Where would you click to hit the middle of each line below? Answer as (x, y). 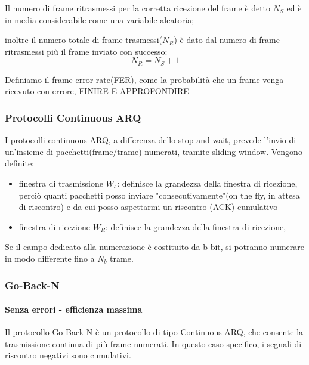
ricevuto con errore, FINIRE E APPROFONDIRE (97, 91)
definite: (20, 163)
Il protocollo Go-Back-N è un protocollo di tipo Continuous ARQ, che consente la (154, 332)
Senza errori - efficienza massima (74, 309)
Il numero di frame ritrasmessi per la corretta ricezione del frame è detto (138, 8)
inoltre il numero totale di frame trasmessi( (84, 40)
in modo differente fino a (50, 258)
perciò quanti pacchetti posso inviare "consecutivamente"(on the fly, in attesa (159, 195)
